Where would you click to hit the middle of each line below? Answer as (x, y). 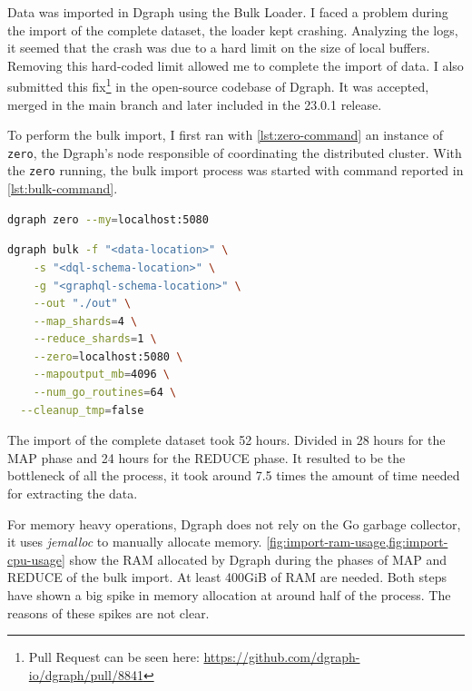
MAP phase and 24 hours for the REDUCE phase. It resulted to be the (206, 457)
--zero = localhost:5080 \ (108, 356)
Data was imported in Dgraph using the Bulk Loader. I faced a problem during (228, 12)
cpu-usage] (36, 559)
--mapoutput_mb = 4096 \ (102, 375)
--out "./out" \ (82, 304)
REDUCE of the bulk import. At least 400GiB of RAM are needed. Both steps (227, 577)
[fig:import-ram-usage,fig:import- (357, 542)
